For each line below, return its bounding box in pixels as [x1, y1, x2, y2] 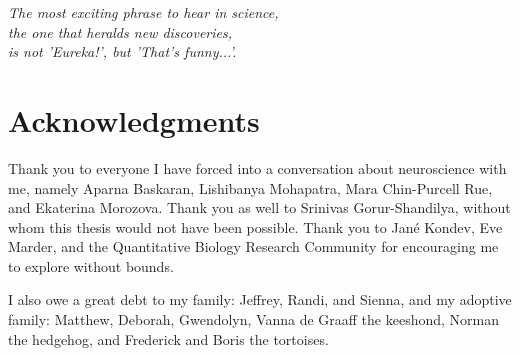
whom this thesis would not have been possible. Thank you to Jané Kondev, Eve [8, 216, 503, 237]
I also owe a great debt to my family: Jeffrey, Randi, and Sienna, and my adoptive [8, 289, 512, 310]
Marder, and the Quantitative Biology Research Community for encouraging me [8, 236, 499, 257]
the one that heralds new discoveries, [8, 21, 232, 42]
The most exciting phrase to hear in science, [8, 2, 279, 22]
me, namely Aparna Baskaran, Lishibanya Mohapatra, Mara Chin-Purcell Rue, [8, 177, 493, 198]
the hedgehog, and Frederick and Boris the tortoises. [8, 328, 329, 349]
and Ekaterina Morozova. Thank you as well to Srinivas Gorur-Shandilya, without [8, 197, 511, 218]
